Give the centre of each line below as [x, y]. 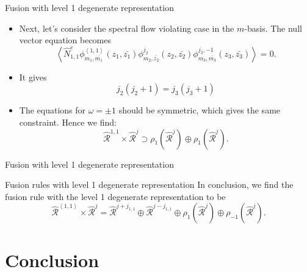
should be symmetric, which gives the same [200, 110]
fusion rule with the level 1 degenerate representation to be [115, 196]
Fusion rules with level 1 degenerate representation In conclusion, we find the [149, 184]
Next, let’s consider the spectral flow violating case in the [127, 28]
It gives [33, 77]
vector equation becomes [65, 40]
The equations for [52, 110]
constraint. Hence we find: [68, 122]
